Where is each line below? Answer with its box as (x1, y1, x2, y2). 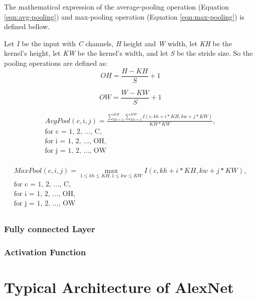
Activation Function (4, 246, 86, 258)
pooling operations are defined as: (4, 57, 107, 68)
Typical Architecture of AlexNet (4, 277, 234, 297)
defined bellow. (4, 21, 50, 32)
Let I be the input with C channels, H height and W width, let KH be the (4, 38, 232, 48)
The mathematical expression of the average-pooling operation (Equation (4, 2, 229, 12)
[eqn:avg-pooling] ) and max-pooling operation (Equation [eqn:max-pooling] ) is (4, 11, 244, 22)
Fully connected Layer (4, 223, 95, 235)
